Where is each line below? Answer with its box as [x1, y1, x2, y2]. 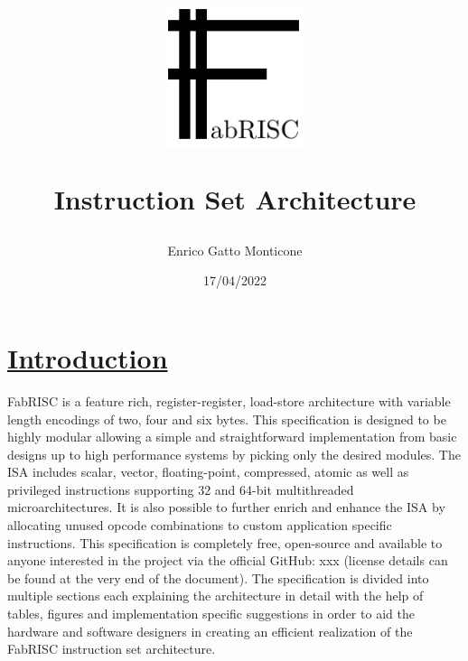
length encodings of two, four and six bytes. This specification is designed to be [7, 409, 446, 428]
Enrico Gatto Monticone [167, 240, 303, 259]
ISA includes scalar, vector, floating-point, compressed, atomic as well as [7, 462, 409, 481]
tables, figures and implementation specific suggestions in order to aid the [7, 604, 415, 623]
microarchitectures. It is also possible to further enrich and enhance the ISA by [7, 498, 445, 517]
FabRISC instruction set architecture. [7, 639, 216, 658]
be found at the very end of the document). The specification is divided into [7, 568, 429, 587]
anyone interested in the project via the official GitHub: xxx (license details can [7, 551, 448, 570]
